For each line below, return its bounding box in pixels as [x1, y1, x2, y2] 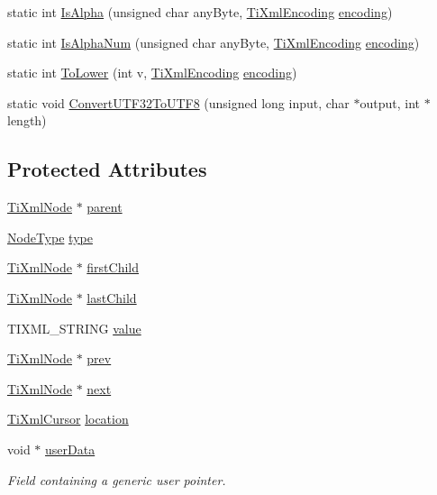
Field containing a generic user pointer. [7, 470, 226, 489]
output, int [360, 93, 421, 112]
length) [7, 111, 47, 130]
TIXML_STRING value [7, 318, 141, 337]
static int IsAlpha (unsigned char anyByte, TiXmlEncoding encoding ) [7, 3, 393, 21]
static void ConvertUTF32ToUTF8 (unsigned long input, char [7, 93, 350, 112]
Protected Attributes [7, 155, 207, 183]
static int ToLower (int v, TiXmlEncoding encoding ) [7, 63, 297, 82]
